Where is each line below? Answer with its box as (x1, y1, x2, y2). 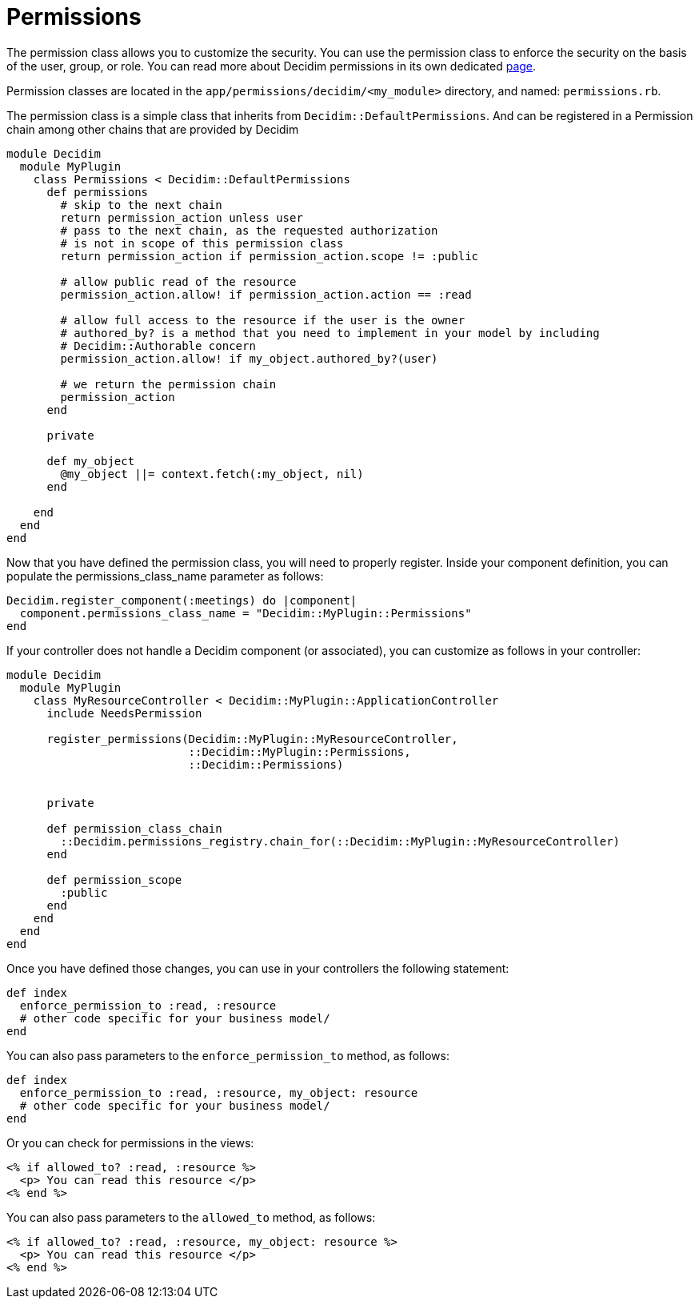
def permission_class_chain (46, 821, 222, 835)
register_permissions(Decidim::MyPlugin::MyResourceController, (46, 732, 458, 745)
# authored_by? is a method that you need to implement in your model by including (60, 326, 600, 339)
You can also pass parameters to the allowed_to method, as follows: (6, 1210, 376, 1224)
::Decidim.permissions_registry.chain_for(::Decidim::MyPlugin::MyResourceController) (60, 834, 621, 848)
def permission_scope (46, 873, 182, 886)
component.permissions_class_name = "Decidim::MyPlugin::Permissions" (19, 606, 472, 620)
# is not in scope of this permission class (60, 236, 344, 250)
